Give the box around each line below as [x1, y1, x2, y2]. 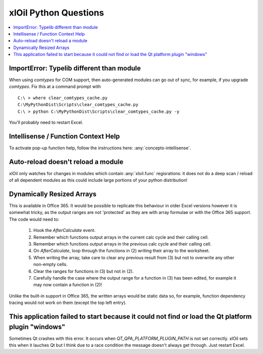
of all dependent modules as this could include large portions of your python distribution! [9, 177, 188, 183]
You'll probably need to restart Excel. [9, 119, 83, 125]
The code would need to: [9, 216, 59, 222]
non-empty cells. [33, 262, 68, 267]
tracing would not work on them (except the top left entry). [9, 300, 127, 306]
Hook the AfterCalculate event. [33, 228, 96, 233]
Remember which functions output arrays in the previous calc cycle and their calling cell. [33, 241, 212, 247]
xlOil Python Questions [9, 7, 104, 18]
